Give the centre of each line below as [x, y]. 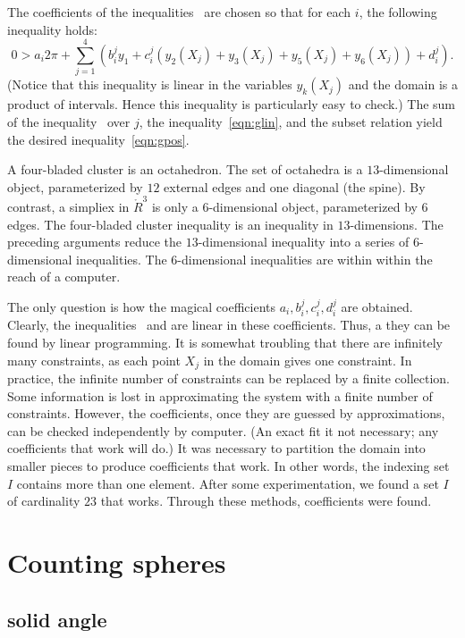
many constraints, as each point [94, 360]
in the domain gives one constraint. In [308, 360]
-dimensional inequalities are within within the [305, 259]
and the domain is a [403, 84]
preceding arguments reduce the [95, 242]
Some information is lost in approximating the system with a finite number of [220, 395]
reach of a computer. [64, 277]
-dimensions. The [397, 224]
